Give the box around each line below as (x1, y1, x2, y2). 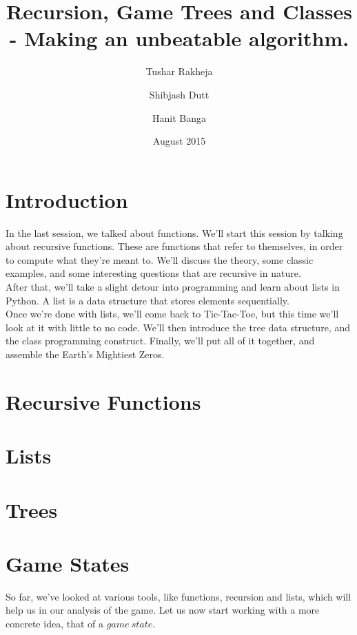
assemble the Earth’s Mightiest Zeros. (6, 346, 165, 361)
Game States (6, 549, 130, 577)
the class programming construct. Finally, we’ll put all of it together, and (6, 333, 315, 348)
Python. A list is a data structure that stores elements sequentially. (6, 293, 289, 307)
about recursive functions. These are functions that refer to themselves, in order (6, 239, 343, 253)
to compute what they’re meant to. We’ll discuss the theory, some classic (6, 252, 314, 267)
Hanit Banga (152, 110, 206, 125)
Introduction (6, 185, 128, 214)
